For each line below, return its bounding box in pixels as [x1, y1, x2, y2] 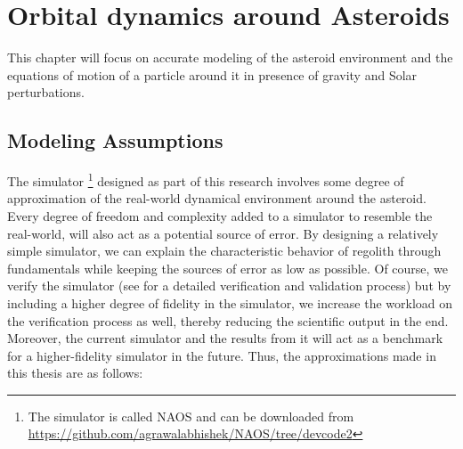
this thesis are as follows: [7, 363, 143, 382]
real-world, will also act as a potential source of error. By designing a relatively [7, 224, 439, 242]
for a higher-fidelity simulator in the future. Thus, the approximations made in [7, 346, 436, 364]
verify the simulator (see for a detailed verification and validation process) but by [7, 276, 451, 295]
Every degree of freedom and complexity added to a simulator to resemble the [7, 206, 433, 224]
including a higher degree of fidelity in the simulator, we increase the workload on [7, 293, 453, 312]
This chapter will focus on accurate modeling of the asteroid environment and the [7, 48, 453, 67]
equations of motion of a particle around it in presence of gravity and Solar [7, 65, 418, 84]
